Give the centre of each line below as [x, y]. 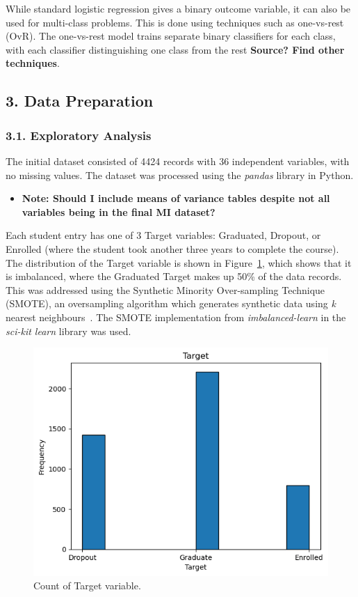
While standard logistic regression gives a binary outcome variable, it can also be [178, 8]
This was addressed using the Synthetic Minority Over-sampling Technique [165, 289]
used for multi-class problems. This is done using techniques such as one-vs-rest [175, 22]
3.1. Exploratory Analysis [79, 135]
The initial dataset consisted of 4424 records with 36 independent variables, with [178, 161]
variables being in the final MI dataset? [119, 211]
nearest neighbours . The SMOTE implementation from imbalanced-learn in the [176, 317]
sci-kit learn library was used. [68, 331]
